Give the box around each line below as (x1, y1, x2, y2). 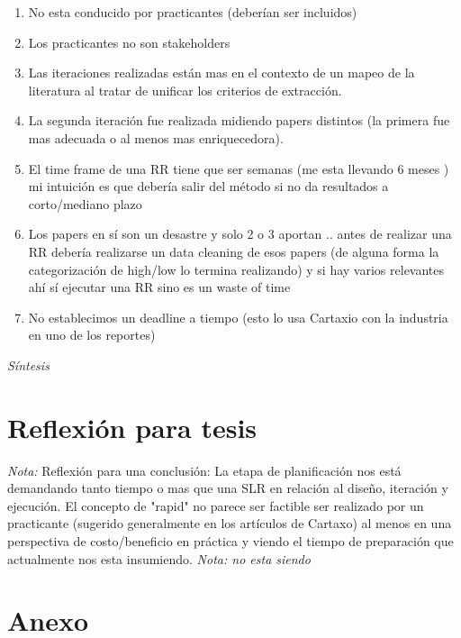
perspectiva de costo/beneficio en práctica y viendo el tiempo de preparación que (7, 532, 454, 550)
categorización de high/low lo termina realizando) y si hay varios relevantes (28, 260, 445, 278)
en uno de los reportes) (28, 325, 156, 344)
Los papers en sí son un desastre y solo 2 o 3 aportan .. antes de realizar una (28, 224, 452, 243)
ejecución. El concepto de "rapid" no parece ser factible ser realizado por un (7, 496, 424, 515)
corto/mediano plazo (28, 194, 142, 213)
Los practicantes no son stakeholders (28, 32, 230, 51)
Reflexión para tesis (7, 408, 258, 445)
